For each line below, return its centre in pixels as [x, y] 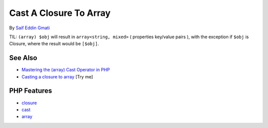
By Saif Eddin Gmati [30, 28]
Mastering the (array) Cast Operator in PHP [66, 70]
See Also [23, 58]
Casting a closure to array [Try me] [57, 76]
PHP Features [31, 91]
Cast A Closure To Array [60, 13]
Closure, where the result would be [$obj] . [54, 44]
